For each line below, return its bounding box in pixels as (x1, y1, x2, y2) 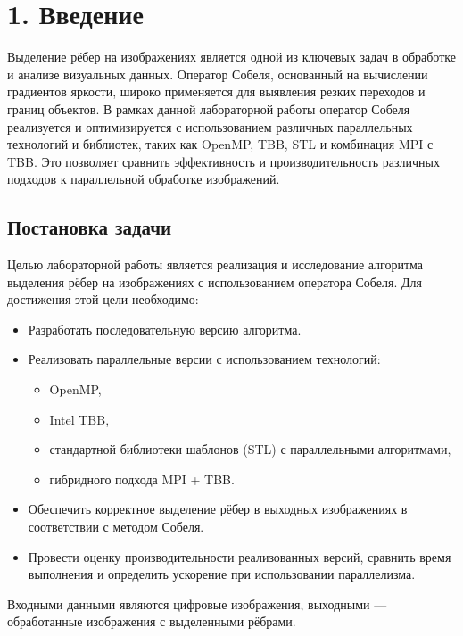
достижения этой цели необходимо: (7, 290, 199, 309)
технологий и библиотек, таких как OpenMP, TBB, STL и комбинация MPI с (7, 135, 434, 153)
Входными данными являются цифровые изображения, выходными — (7, 594, 387, 613)
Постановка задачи (7, 213, 172, 241)
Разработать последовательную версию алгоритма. (28, 319, 302, 338)
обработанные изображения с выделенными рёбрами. (7, 612, 296, 631)
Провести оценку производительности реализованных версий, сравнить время (28, 547, 451, 566)
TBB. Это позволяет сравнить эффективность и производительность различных (7, 152, 441, 170)
